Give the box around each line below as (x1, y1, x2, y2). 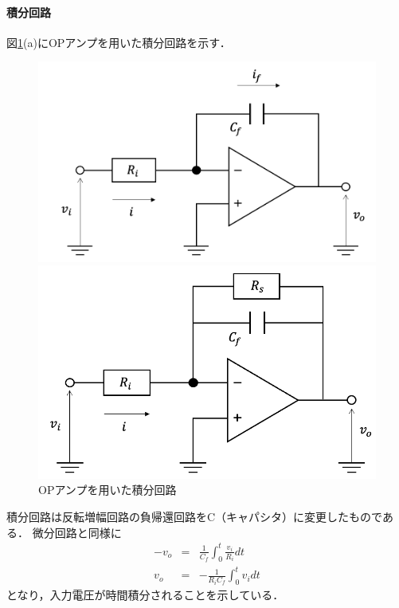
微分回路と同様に (32, 524, 122, 540)
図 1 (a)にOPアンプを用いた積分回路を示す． (6, 33, 231, 50)
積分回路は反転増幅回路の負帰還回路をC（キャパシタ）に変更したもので (6, 508, 382, 525)
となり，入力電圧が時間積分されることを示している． (6, 586, 284, 602)
